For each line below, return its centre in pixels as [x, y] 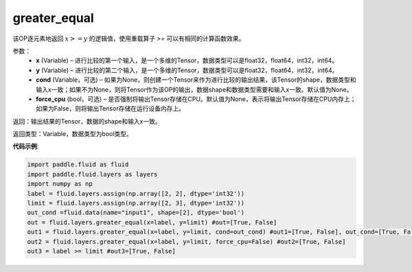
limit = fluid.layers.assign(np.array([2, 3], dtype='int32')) [136, 203]
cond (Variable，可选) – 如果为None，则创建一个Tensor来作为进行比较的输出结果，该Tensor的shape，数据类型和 [196, 80]
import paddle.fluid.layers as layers [92, 174]
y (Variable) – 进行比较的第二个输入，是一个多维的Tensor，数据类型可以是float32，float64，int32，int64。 [187, 70]
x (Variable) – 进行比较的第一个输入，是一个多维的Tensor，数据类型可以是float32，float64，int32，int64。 [187, 60]
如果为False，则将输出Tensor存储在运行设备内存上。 [111, 109]
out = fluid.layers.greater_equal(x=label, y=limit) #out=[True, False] [152, 222]
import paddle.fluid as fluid [78, 165]
